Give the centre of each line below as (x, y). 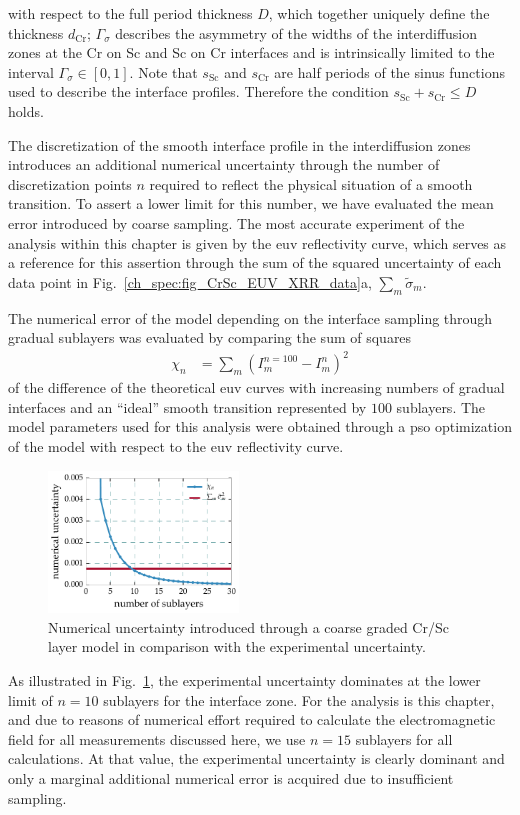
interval (31, 71)
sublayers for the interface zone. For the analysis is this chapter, (299, 699)
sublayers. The (441, 406)
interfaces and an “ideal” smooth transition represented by (187, 406)
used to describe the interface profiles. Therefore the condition (198, 91)
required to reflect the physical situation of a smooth (311, 183)
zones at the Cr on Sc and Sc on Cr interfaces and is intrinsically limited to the (251, 52)
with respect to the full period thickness (130, 13)
